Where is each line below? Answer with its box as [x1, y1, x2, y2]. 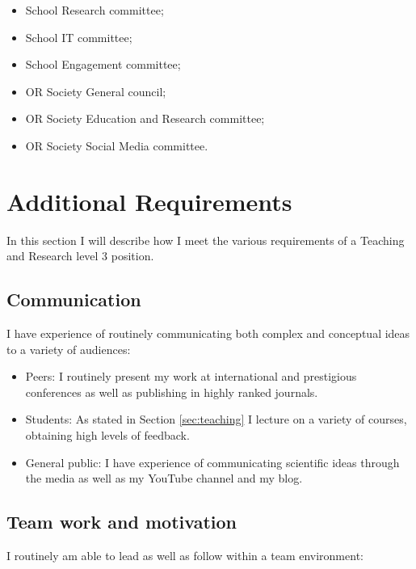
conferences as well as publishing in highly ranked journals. [25, 383, 318, 400]
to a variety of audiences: [6, 340, 131, 357]
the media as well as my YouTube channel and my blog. [25, 470, 303, 487]
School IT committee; [25, 28, 132, 45]
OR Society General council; [25, 82, 166, 99]
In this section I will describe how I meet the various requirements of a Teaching [6, 231, 405, 248]
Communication [6, 287, 141, 312]
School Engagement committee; [25, 56, 181, 73]
